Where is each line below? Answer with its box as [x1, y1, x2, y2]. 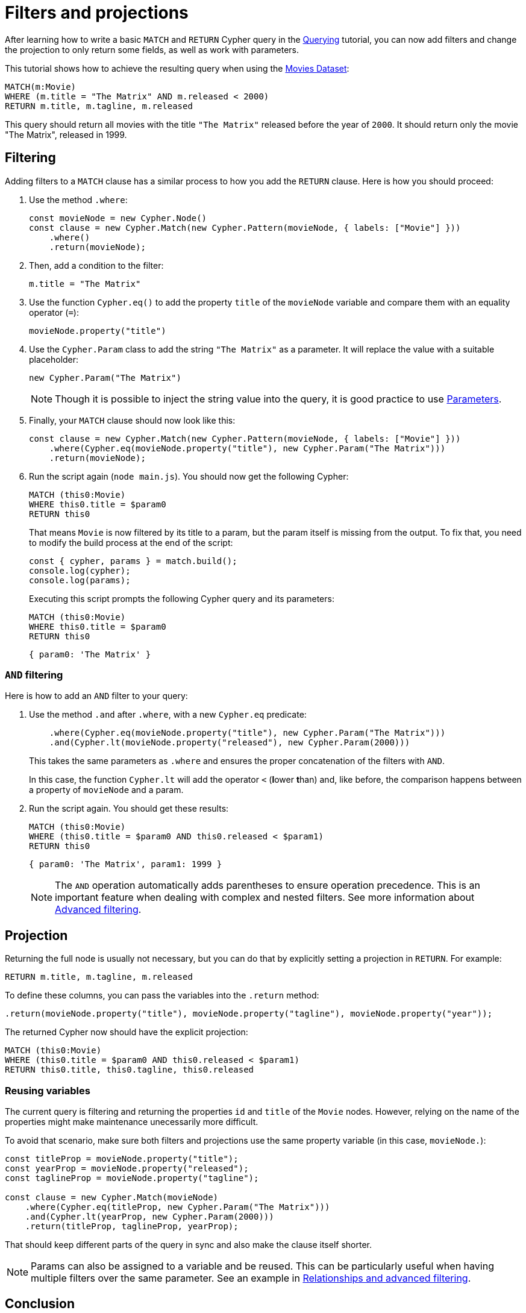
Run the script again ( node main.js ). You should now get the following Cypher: [29, 471, 349, 481]
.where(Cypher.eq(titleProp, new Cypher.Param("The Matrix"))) [25, 1202, 330, 1212]
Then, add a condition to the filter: [29, 260, 164, 271]
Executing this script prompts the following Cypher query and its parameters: [29, 593, 334, 604]
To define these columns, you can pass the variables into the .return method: [5, 990, 319, 1001]
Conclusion [5, 1296, 75, 1312]
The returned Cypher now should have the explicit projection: [5, 1027, 248, 1038]
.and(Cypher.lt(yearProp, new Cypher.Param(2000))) [25, 1211, 274, 1221]
